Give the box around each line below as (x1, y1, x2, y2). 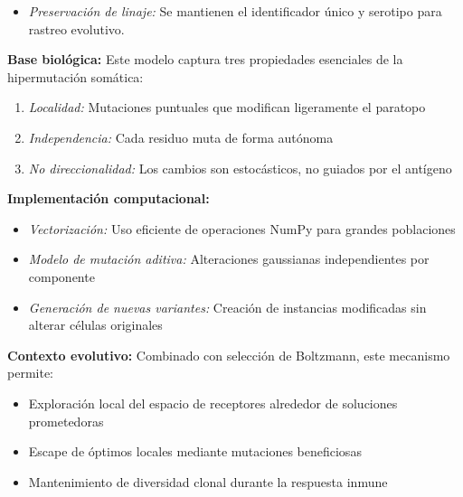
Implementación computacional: (7, 189, 210, 208)
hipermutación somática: (7, 67, 144, 86)
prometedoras (28, 411, 104, 430)
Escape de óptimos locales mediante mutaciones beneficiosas (28, 442, 362, 461)
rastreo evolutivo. (28, 19, 125, 38)
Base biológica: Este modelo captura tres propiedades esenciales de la (7, 50, 403, 69)
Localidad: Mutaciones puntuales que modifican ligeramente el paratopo (28, 98, 426, 117)
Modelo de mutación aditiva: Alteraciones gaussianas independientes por (28, 249, 430, 268)
